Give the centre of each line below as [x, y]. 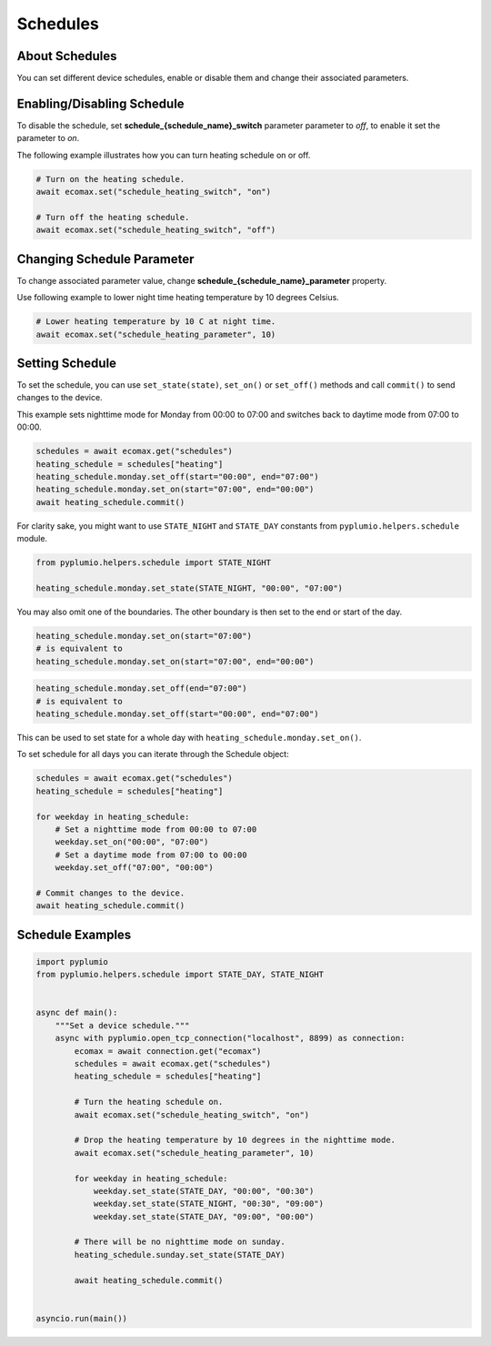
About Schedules [67, 56]
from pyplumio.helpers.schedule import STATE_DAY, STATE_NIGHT [180, 975]
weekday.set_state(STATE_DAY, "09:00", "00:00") [204, 1216]
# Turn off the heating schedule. [113, 217]
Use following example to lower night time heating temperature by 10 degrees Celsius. [178, 298]
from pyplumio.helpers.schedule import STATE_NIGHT [154, 563]
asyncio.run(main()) [81, 1318]
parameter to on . [48, 138]
